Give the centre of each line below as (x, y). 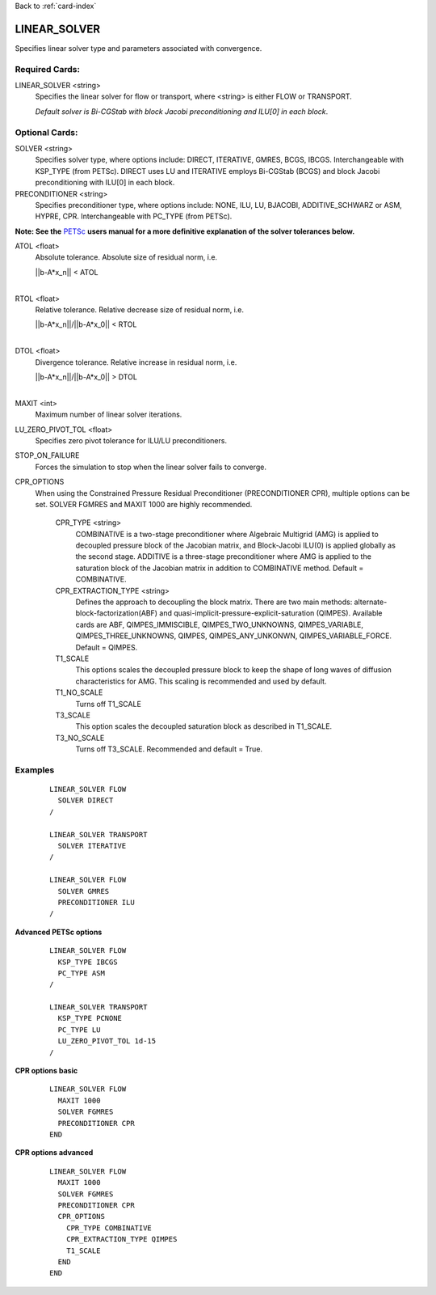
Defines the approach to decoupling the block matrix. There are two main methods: (214, 602)
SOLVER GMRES (84, 891)
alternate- (371, 602)
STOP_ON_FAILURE (47, 455)
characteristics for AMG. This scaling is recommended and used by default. (201, 681)
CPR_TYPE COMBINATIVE (109, 1228)
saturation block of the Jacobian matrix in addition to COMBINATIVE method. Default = (220, 568)
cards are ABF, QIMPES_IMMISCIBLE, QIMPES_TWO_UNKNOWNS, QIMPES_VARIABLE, (219, 624)
